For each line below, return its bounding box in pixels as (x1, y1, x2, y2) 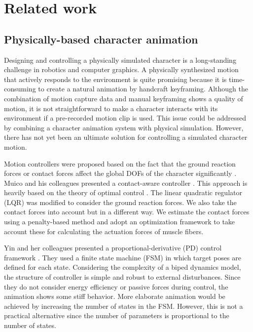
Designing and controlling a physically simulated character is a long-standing (4, 54, 236, 65)
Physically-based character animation (4, 31, 198, 46)
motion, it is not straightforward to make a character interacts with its (4, 103, 218, 113)
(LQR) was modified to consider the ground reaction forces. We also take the (4, 197, 237, 207)
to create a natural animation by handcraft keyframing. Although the (38, 83, 248, 94)
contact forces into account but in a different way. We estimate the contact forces (4, 207, 250, 217)
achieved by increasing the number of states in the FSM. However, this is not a (4, 300, 243, 311)
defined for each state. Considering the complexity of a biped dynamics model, (4, 262, 241, 272)
